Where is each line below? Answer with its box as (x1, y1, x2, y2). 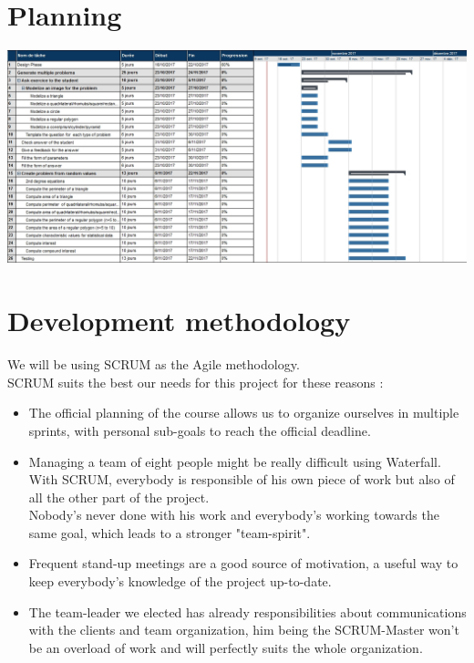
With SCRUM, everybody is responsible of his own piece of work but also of (28, 470, 455, 489)
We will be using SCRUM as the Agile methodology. (7, 355, 300, 374)
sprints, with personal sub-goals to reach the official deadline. (28, 420, 371, 440)
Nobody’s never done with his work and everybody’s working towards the (28, 505, 439, 524)
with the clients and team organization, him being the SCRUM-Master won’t (28, 620, 459, 639)
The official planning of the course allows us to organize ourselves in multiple (28, 403, 459, 422)
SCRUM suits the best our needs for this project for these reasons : (7, 372, 384, 391)
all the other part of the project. (28, 487, 210, 506)
